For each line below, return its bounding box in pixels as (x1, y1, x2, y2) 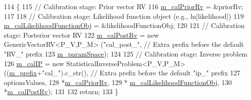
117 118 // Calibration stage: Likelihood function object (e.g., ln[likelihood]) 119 (4, 11, 244, 21)
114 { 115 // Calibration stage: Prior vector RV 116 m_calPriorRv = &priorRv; (4, 1, 243, 11)
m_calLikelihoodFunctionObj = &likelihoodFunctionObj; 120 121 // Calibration (4, 20, 245, 30)
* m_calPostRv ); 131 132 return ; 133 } (4, 86, 118, 97)
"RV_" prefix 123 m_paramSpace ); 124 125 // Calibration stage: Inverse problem (4, 48, 248, 58)
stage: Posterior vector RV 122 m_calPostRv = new (4, 29, 159, 40)
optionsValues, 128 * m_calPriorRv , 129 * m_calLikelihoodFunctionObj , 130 (4, 77, 232, 87)
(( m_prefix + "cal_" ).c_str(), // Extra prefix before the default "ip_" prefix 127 (4, 68, 241, 78)
